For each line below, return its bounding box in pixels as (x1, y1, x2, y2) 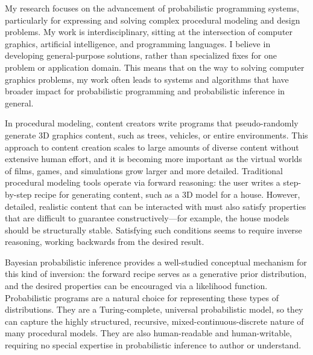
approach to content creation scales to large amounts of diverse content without (5, 140, 299, 153)
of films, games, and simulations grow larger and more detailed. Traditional (5, 164, 283, 177)
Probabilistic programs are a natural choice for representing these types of (5, 291, 279, 304)
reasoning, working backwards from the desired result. (5, 235, 204, 248)
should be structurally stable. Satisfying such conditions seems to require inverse (5, 223, 302, 236)
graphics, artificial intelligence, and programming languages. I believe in (5, 37, 271, 50)
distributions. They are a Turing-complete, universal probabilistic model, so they (5, 303, 303, 316)
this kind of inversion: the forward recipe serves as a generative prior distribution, (5, 267, 307, 280)
